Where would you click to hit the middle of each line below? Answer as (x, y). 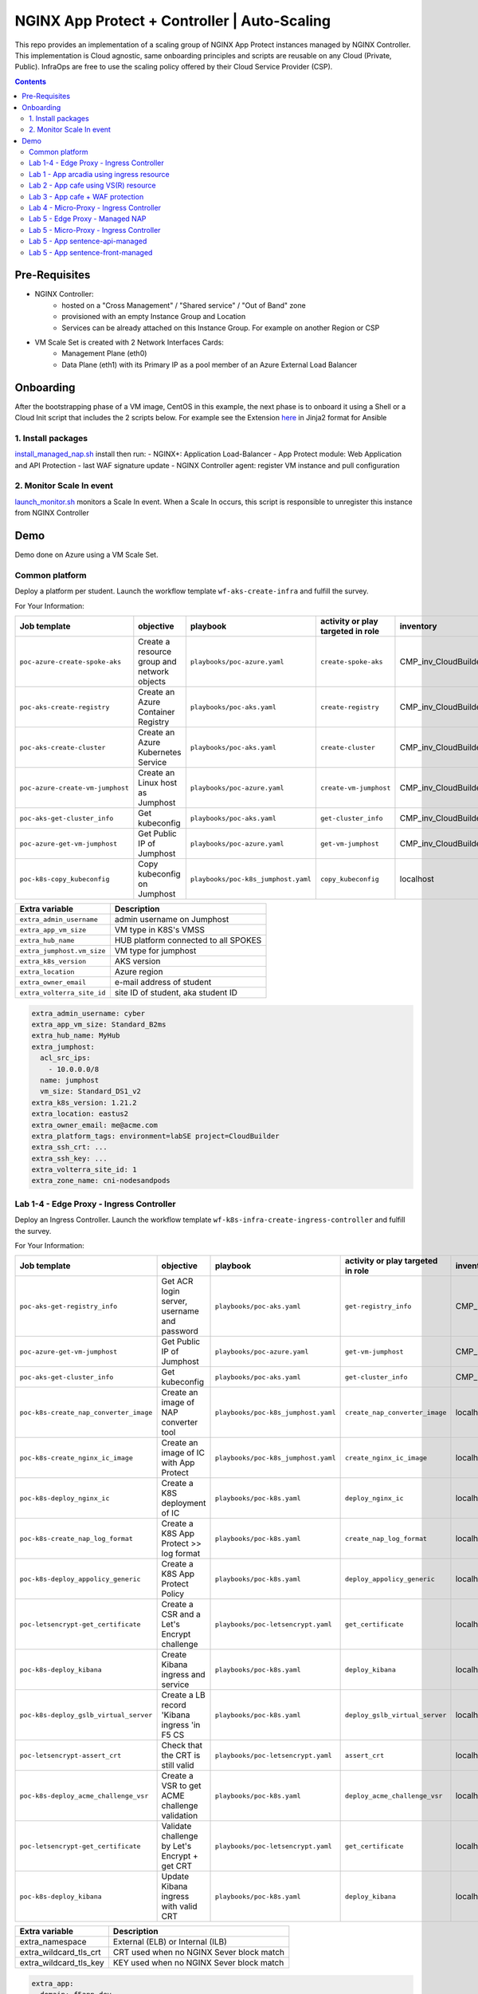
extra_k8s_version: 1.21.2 (84, 1102)
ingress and (184, 1675)
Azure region (139, 971)
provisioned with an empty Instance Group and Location (154, 317)
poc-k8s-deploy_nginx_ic (65, 1498)
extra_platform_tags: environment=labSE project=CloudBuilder (155, 1136)
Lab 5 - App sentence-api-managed (88, 241)
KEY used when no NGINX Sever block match (198, 1963)
